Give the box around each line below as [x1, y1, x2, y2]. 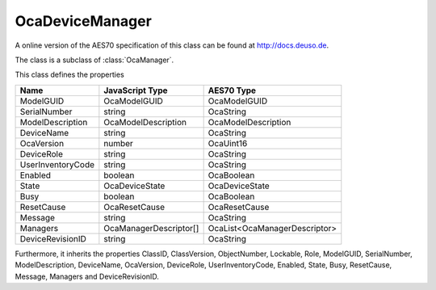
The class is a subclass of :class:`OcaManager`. [15, 55, 174, 65]
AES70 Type [208, 85, 257, 96]
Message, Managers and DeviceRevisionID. [15, 271, 159, 281]
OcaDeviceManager [15, 12, 153, 30]
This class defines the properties [15, 69, 124, 80]
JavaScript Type [103, 85, 169, 96]
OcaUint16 [208, 137, 248, 149]
